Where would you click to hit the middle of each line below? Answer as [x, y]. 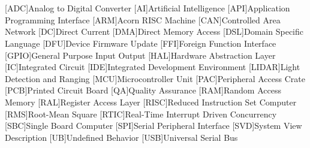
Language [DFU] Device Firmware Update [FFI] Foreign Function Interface [141, 43]
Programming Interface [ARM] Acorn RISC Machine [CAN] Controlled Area [143, 19]
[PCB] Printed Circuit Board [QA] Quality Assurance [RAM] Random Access [143, 90]
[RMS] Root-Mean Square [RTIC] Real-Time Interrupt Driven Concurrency [141, 114]
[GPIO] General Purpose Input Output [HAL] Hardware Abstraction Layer [140, 55]
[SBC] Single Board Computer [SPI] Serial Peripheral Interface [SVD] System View [154, 126]
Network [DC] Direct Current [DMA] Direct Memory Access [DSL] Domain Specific [154, 31]
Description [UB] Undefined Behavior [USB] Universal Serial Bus [121, 137]
